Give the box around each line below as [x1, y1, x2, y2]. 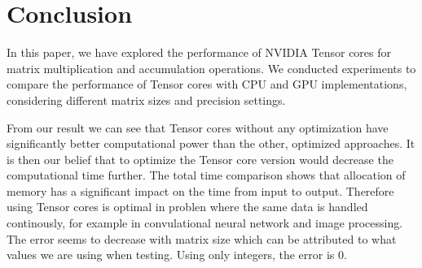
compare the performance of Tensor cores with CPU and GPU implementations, [7, 76, 407, 93]
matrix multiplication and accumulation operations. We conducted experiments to [7, 59, 416, 76]
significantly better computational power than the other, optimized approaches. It [7, 135, 415, 152]
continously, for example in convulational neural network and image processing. [7, 214, 403, 231]
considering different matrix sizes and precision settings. [7, 91, 286, 108]
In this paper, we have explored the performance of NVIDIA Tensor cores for [7, 44, 392, 61]
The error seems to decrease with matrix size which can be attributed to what [7, 230, 397, 247]
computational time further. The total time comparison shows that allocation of [7, 166, 406, 184]
